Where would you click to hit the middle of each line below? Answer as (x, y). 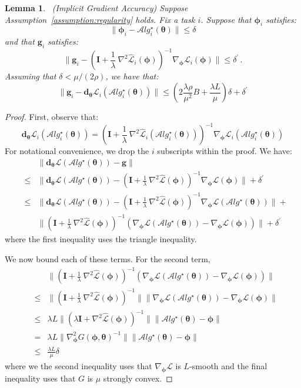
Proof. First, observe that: (52, 117)
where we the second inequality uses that (78, 365)
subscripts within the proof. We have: (225, 151)
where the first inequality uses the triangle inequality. (101, 239)
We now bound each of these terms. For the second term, (108, 258)
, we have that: (132, 76)
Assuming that (31, 76)
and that (20, 41)
